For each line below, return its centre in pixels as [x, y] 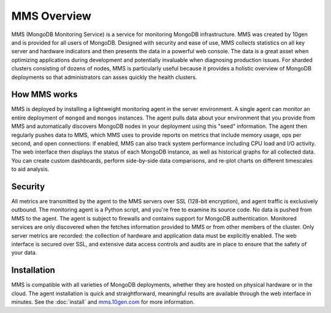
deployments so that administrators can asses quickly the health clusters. [104, 77]
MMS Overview [51, 16]
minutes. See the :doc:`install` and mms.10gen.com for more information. [103, 302]
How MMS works [44, 95]
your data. [24, 253]
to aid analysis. [30, 169]
